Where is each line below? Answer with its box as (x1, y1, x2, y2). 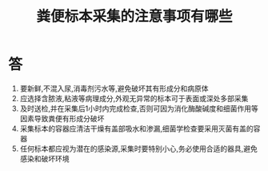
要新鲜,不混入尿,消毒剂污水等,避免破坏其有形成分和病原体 (19, 83, 209, 93)
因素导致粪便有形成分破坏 (19, 113, 105, 123)
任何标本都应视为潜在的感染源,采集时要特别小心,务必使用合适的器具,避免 (19, 144, 258, 153)
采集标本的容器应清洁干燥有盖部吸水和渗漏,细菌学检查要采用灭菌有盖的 (19, 124, 254, 133)
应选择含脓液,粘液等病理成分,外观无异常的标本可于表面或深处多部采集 (19, 93, 249, 103)
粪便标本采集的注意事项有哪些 (35, 7, 233, 26)
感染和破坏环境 (19, 153, 70, 163)
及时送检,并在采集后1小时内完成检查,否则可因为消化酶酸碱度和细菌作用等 (19, 104, 258, 113)
